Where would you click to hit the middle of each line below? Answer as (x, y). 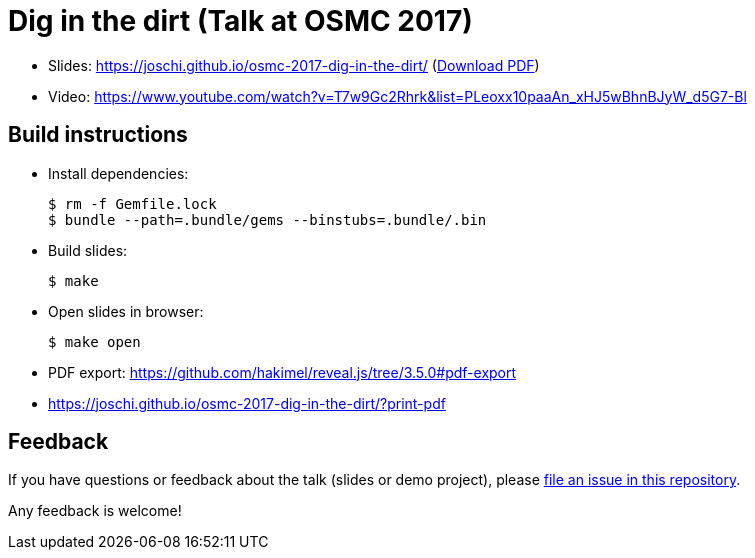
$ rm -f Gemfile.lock (132, 203)
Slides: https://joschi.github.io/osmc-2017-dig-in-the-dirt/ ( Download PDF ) (294, 65)
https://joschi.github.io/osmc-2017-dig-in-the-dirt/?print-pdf (247, 403)
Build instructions (98, 135)
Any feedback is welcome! (95, 511)
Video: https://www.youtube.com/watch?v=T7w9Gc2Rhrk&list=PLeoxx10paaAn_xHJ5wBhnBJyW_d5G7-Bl (397, 96)
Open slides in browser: (126, 311)
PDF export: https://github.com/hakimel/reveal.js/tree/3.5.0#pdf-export (282, 372)
